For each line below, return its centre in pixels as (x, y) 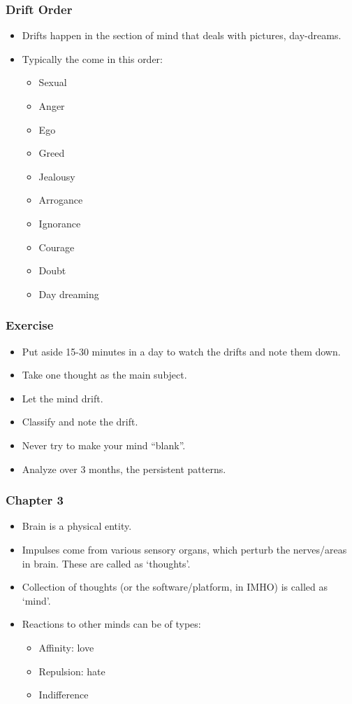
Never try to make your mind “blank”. (104, 445)
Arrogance (61, 200)
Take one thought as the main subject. (104, 375)
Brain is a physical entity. (77, 526)
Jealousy (57, 176)
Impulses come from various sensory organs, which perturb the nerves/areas (184, 549)
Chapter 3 (35, 500)
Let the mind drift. (63, 398)
